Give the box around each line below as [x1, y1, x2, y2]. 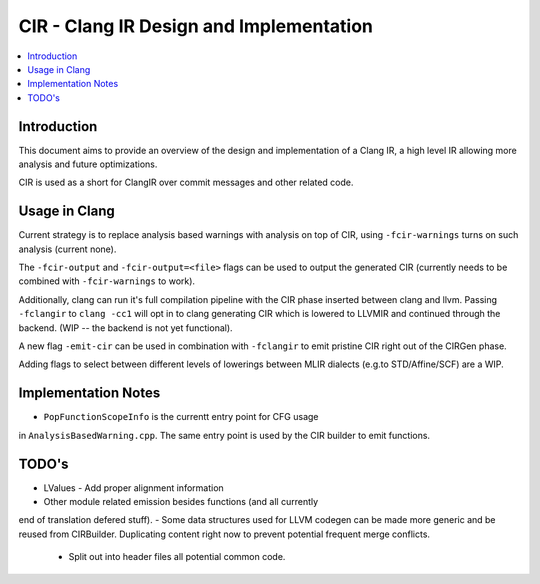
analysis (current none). [18, 243, 117, 255]
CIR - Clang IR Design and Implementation [18, 15, 374, 37]
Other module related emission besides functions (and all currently [43, 496, 319, 508]
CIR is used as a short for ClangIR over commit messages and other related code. [18, 176, 354, 189]
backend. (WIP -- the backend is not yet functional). [18, 321, 234, 334]
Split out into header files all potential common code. [68, 551, 286, 563]
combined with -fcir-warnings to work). [18, 275, 195, 287]
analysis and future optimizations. [18, 158, 158, 170]
